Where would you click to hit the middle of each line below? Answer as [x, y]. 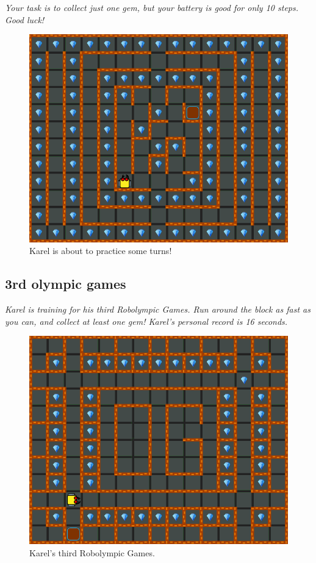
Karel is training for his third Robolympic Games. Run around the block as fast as [158, 309]
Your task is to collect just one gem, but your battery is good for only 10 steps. [152, 7]
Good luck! [25, 19]
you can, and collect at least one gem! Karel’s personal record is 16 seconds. [146, 321]
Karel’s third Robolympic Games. [92, 552]
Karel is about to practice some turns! [101, 251]
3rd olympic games [66, 284]
